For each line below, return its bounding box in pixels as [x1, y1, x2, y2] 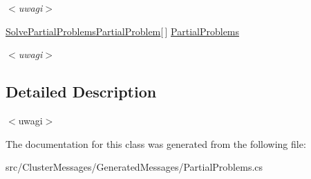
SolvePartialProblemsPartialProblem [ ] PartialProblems [6, 23, 240, 38]
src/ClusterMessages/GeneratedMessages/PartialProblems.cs [6, 160, 263, 174]
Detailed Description [6, 81, 157, 102]
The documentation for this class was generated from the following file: [6, 136, 306, 151]
